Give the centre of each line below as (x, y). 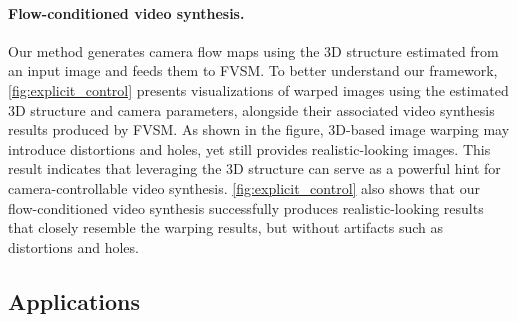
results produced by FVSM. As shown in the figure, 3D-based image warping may (259, 129)
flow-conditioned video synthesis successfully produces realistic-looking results (246, 207)
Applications (74, 300)
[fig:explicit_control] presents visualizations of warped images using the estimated (258, 89)
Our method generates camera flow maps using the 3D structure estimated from (253, 50)
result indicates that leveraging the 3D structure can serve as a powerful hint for (254, 168)
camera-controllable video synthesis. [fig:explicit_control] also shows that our (244, 187)
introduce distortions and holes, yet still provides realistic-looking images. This (249, 148)
